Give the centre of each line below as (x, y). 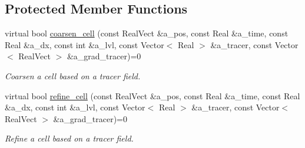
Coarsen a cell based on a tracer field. (73, 75)
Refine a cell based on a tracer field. (69, 138)
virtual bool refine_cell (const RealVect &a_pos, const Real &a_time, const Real (152, 95)
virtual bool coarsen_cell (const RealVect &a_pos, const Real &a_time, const (147, 33)
